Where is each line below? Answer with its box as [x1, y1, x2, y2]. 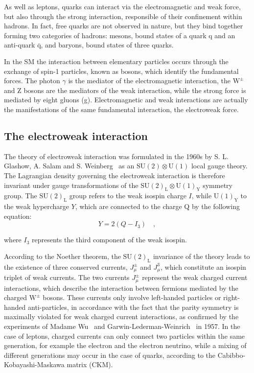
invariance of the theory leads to [153, 251, 250, 261]
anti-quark [4, 40, 35, 50]
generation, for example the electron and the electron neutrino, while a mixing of [4, 340, 247, 350]
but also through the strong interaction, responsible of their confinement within [4, 11, 242, 21]
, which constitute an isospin [160, 261, 246, 272]
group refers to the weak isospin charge [69, 190, 186, 201]
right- [223, 292, 240, 303]
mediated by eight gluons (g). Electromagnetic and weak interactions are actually [4, 94, 248, 105]
